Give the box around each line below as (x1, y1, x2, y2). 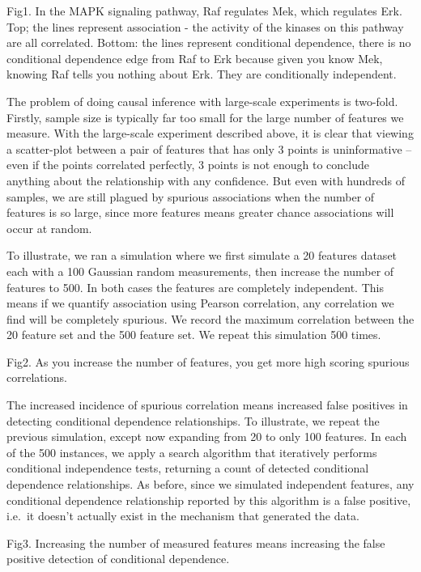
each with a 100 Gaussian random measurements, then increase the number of (6, 262, 394, 279)
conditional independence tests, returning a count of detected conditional (6, 460, 369, 477)
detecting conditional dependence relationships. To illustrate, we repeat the (6, 412, 380, 429)
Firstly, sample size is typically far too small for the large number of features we (6, 108, 404, 125)
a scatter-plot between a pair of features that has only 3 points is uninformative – (6, 140, 412, 157)
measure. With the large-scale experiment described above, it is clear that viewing (6, 125, 414, 142)
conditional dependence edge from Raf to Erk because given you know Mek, (6, 49, 383, 66)
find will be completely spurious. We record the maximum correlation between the (6, 310, 415, 327)
